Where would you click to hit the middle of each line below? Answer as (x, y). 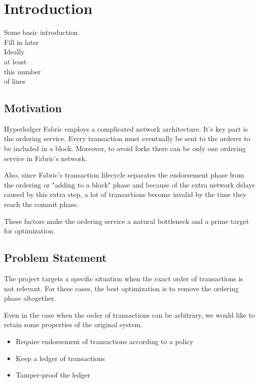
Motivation (33, 108)
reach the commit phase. (41, 204)
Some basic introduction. (42, 32)
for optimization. (30, 231)
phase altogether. (30, 298)
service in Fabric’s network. (46, 158)
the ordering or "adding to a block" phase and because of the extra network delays (129, 184)
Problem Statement (56, 258)
